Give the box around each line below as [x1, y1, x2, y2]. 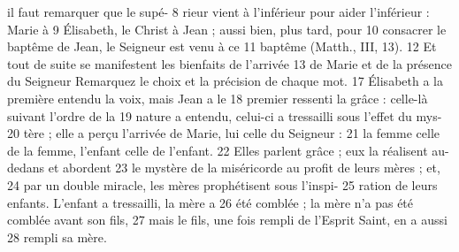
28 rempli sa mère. [7, 227, 107, 246]
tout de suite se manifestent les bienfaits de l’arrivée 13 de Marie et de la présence [7, 54, 452, 73]
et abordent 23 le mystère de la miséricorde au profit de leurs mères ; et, [48, 158, 440, 177]
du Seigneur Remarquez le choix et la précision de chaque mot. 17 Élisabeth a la [7, 72, 443, 90]
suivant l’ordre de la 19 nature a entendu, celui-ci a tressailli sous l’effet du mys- [7, 106, 442, 125]
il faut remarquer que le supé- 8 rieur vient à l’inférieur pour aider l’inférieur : [7, 3, 430, 20]
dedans [7, 158, 45, 177]
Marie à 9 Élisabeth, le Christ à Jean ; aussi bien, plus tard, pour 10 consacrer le [7, 19, 447, 38]
